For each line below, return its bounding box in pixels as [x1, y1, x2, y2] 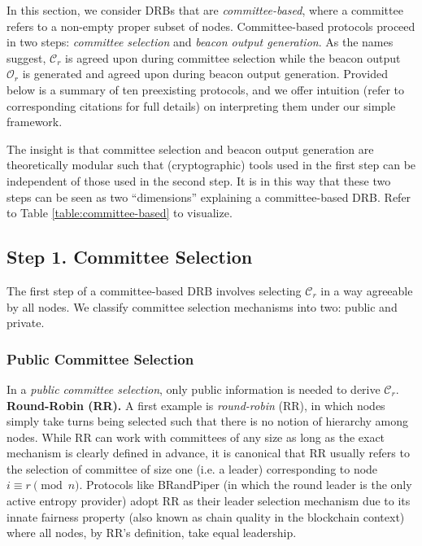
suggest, [7, 49, 46, 66]
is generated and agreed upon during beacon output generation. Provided [22, 65, 388, 82]
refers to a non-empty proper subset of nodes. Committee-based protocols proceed [7, 17, 415, 34]
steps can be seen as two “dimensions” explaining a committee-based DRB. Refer [7, 188, 411, 205]
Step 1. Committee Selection [7, 244, 253, 269]
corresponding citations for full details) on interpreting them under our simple [7, 97, 396, 114]
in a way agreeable [320, 282, 413, 299]
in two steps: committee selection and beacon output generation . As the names [7, 33, 394, 50]
